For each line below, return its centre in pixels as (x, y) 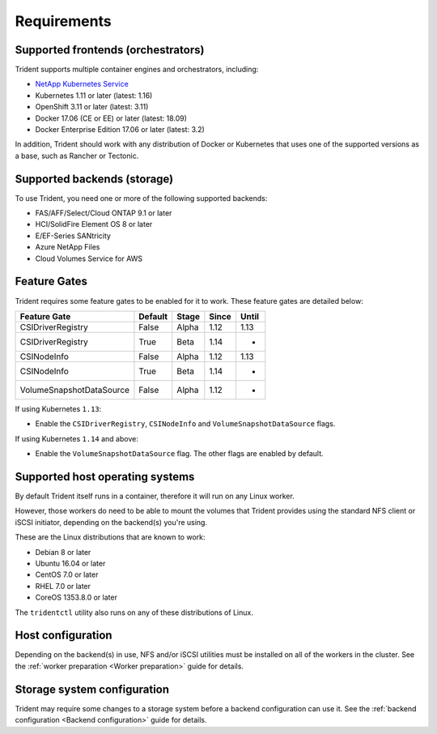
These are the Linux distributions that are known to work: (110, 537)
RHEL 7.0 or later (63, 586)
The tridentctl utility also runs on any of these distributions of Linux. (134, 612)
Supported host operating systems (105, 477)
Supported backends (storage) (94, 179)
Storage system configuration (92, 689)
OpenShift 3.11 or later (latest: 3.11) (92, 107)
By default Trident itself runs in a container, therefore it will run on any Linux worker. (155, 496)
